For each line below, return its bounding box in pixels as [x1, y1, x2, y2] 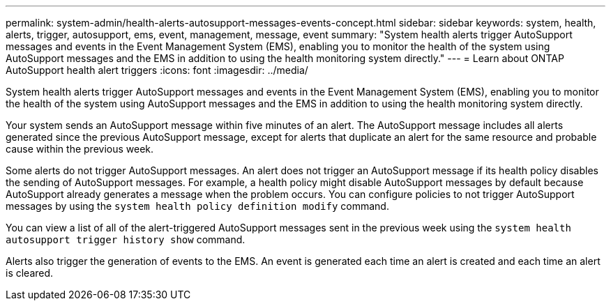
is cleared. [6, 267, 54, 279]
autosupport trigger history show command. [6, 234, 246, 245]
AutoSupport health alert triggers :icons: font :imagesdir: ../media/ [6, 64, 308, 76]
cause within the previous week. [6, 143, 154, 155]
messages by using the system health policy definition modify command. [6, 200, 389, 212]
